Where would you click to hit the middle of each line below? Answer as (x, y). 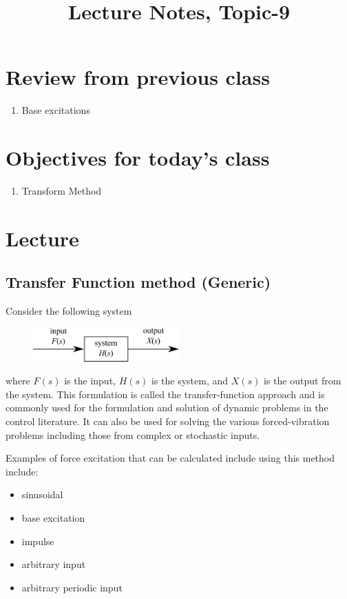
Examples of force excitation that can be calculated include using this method (170, 458)
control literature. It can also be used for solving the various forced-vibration (168, 421)
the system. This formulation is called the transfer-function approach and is (165, 394)
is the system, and (190, 381)
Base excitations (56, 110)
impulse (38, 541)
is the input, (90, 381)
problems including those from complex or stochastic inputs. (133, 434)
